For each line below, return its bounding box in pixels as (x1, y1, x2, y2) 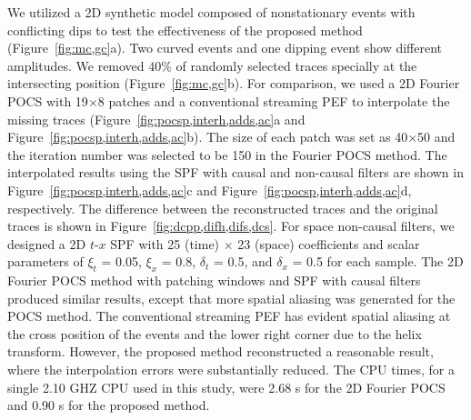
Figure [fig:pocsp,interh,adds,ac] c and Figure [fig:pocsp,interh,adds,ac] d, (7, 180, 412, 199)
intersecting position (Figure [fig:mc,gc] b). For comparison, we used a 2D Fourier (7, 74, 460, 93)
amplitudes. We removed (7, 55, 145, 75)
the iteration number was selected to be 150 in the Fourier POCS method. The (7, 145, 447, 164)
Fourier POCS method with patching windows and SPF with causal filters (7, 271, 421, 290)
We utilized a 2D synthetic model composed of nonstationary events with (7, 3, 416, 21)
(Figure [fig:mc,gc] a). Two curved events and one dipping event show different (7, 38, 443, 57)
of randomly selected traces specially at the (175, 55, 417, 75)
